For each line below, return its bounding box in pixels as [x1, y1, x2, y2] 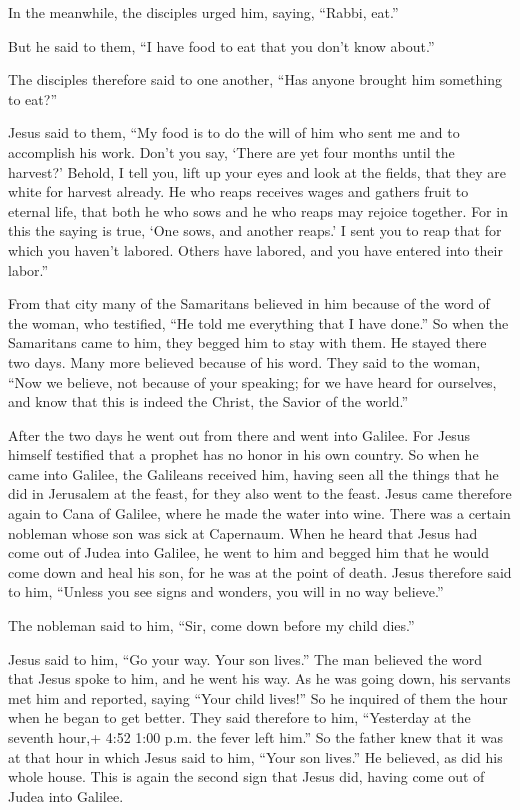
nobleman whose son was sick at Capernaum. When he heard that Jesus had [8, 522, 478, 543]
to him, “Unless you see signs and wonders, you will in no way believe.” [8, 581, 444, 602]
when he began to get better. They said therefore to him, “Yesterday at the [8, 707, 471, 728]
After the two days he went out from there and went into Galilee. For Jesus [8, 424, 471, 445]
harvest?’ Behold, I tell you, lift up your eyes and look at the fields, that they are [8, 161, 506, 182]
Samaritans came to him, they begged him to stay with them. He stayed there [8, 332, 487, 353]
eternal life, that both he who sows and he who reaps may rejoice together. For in [8, 200, 508, 221]
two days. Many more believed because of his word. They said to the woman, [8, 351, 481, 372]
